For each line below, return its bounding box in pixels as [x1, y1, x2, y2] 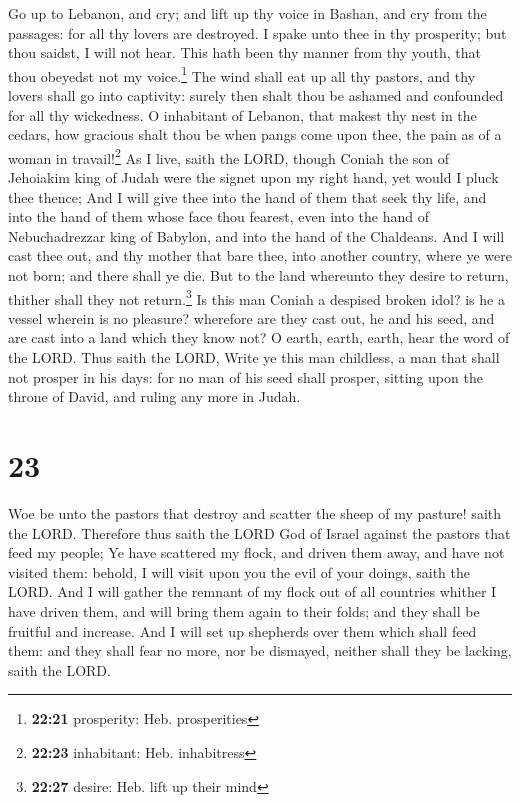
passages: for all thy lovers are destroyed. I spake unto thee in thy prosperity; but [8, 22, 507, 43]
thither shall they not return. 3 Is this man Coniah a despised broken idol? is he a [8, 285, 505, 309]
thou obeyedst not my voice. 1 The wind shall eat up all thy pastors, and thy [8, 62, 476, 86]
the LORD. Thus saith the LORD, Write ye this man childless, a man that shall [8, 347, 500, 368]
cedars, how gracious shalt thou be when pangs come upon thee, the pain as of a [8, 124, 502, 145]
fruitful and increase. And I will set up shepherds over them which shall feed [8, 620, 477, 641]
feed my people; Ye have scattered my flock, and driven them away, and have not [8, 542, 505, 563]
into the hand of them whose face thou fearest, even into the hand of [8, 206, 429, 227]
